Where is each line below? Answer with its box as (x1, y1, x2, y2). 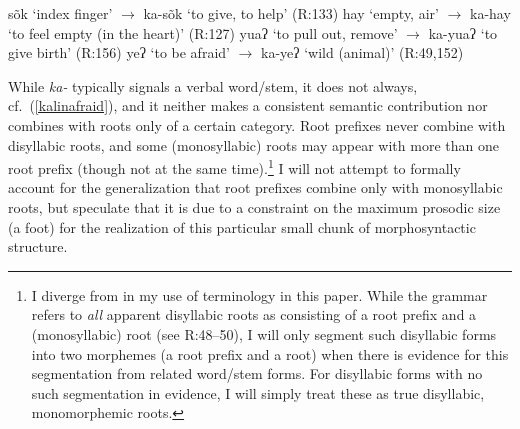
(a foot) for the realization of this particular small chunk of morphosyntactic (8, 216, 476, 237)
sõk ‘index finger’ (8, 3, 113, 23)
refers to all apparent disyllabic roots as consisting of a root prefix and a (31, 304, 477, 325)
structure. (8, 236, 68, 257)
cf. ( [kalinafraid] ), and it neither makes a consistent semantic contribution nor (8, 95, 488, 116)
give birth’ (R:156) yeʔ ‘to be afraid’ (8, 42, 230, 63)
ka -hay (470, 3, 511, 23)
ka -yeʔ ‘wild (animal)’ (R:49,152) (261, 42, 464, 63)
